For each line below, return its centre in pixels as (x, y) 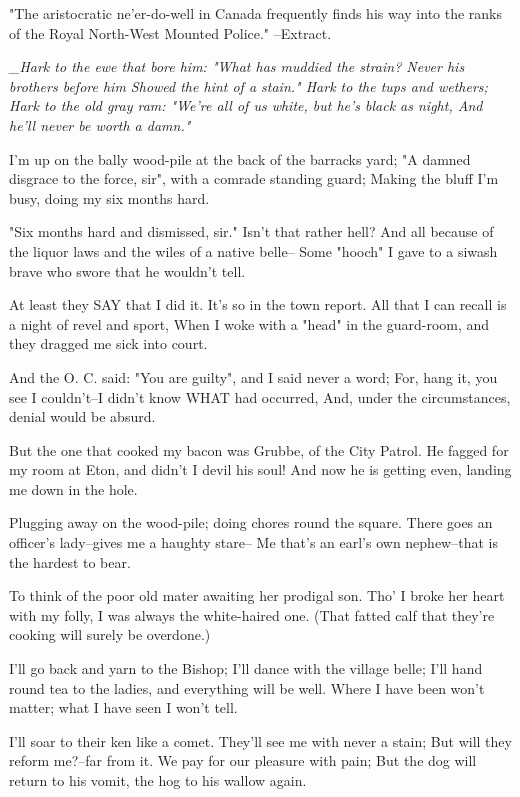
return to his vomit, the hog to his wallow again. (158, 780)
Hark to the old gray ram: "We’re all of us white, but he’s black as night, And (246, 105)
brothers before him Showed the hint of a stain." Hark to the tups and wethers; (248, 85)
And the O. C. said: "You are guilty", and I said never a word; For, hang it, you (253, 376)
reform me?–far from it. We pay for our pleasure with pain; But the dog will (243, 760)
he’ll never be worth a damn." (100, 124)
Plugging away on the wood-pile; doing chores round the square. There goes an (251, 522)
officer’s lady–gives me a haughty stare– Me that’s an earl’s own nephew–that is (253, 542)
